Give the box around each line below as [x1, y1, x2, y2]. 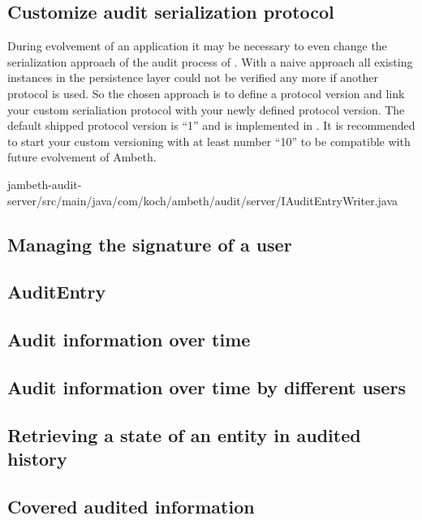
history [7, 446, 67, 471]
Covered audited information [7, 493, 255, 518]
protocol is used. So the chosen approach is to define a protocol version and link [7, 84, 405, 101]
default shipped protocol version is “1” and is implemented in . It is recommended [7, 117, 416, 134]
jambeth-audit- [7, 175, 82, 192]
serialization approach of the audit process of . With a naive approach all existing [7, 53, 413, 70]
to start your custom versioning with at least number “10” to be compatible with [7, 132, 411, 149]
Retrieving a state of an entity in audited [7, 422, 361, 447]
